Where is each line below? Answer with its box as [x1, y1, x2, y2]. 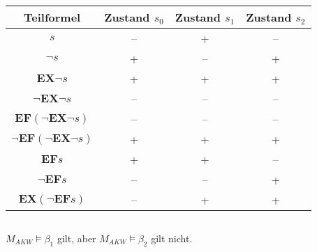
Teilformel [24, 9, 81, 26]
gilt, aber [57, 230, 96, 245]
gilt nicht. [151, 230, 193, 245]
